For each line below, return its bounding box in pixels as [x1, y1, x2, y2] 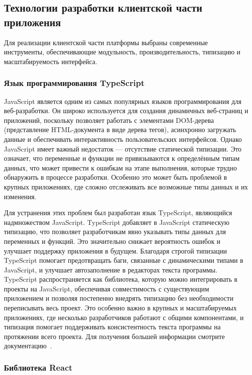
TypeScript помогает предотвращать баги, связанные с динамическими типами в [4, 255, 243, 265]
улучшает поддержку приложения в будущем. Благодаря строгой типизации [4, 245, 227, 256]
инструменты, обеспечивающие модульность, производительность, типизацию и [4, 47, 241, 57]
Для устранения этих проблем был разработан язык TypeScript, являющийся [4, 207, 232, 218]
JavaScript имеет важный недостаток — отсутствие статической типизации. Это [4, 143, 242, 153]
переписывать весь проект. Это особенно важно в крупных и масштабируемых [4, 303, 237, 313]
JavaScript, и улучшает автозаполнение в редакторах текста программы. [4, 264, 218, 274]
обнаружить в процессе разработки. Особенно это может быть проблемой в [4, 172, 227, 182]
